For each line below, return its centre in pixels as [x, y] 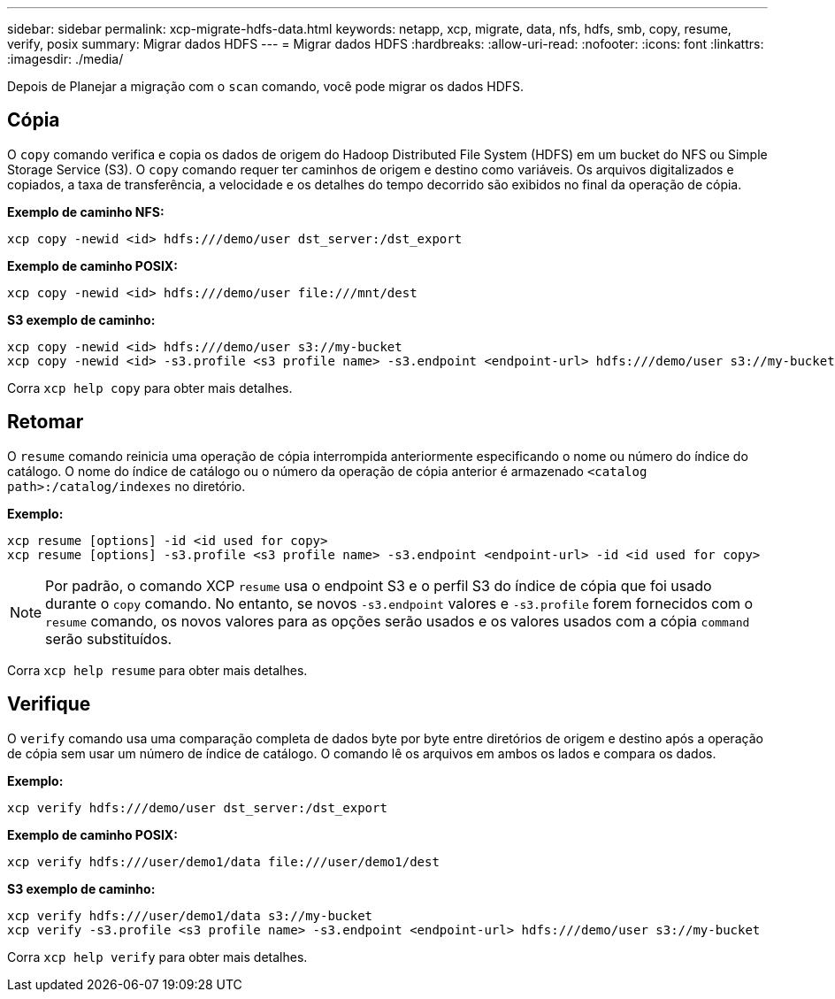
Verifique [49, 704]
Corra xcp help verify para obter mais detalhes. [157, 957]
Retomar [46, 422]
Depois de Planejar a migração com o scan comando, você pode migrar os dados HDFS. [266, 86]
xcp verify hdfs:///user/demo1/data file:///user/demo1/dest [223, 861]
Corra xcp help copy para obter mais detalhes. [150, 388]
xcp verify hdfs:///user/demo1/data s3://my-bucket [190, 915]
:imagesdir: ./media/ [65, 59]
